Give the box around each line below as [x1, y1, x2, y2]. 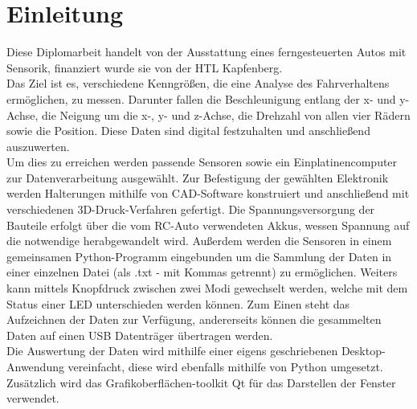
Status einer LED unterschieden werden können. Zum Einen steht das [6, 295, 350, 312]
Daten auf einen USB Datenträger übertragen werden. [6, 326, 273, 343]
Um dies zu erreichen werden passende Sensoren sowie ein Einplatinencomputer [6, 153, 398, 170]
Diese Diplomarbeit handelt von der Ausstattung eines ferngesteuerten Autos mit [6, 43, 407, 60]
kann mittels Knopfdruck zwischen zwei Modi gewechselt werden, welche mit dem [6, 280, 408, 297]
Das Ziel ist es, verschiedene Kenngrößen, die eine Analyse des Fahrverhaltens [6, 75, 390, 92]
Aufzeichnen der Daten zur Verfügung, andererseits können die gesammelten [6, 311, 382, 328]
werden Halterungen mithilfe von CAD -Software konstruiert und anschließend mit [6, 185, 410, 202]
